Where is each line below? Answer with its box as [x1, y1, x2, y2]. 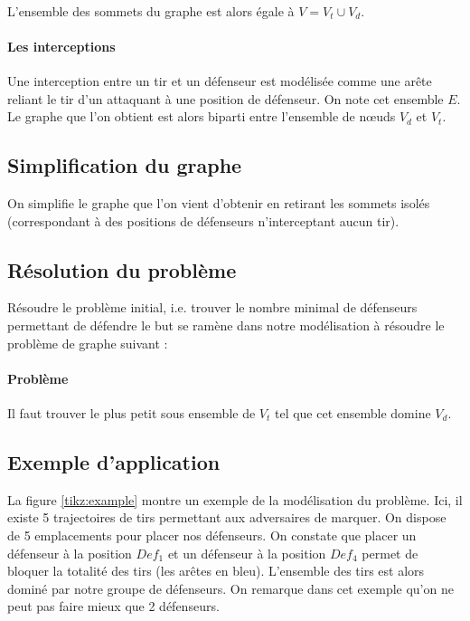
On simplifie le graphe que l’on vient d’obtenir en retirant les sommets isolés [7, 193, 430, 212]
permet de [362, 543, 418, 562]
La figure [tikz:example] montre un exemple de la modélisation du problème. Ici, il [7, 490, 463, 509]
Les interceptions [7, 36, 116, 55]
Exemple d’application [7, 447, 221, 475]
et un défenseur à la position [167, 543, 326, 562]
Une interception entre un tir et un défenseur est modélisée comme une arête [7, 71, 432, 90]
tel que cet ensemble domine [274, 403, 431, 422]
